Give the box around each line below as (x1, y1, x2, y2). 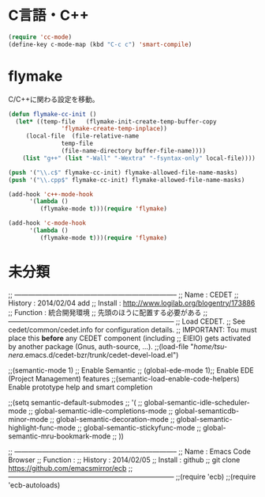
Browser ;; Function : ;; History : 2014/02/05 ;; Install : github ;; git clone (8, 455, 241, 465)
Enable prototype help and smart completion (8, 382, 153, 392)
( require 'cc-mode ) (8, 32, 73, 41)
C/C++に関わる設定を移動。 (8, 94, 100, 104)
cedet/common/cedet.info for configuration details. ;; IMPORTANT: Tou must (8, 324, 258, 334)
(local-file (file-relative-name (25, 132, 140, 140)
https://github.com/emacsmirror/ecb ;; (8, 463, 133, 472)
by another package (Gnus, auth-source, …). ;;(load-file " (8, 341, 194, 351)
